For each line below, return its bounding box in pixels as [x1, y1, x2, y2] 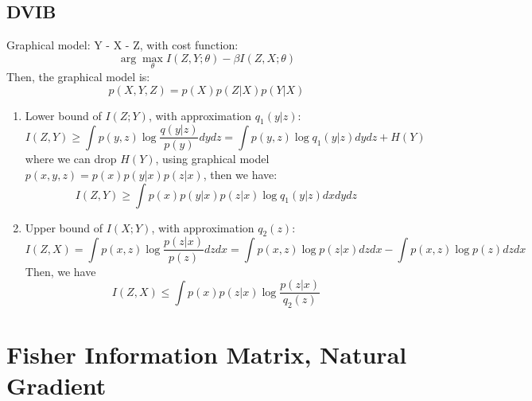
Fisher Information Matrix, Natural [6, 338, 407, 371]
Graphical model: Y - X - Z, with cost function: [6, 37, 239, 53]
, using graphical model [155, 150, 270, 167]
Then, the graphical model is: [6, 68, 150, 85]
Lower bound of [25, 107, 102, 123]
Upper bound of [25, 219, 103, 236]
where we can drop [25, 150, 117, 167]
